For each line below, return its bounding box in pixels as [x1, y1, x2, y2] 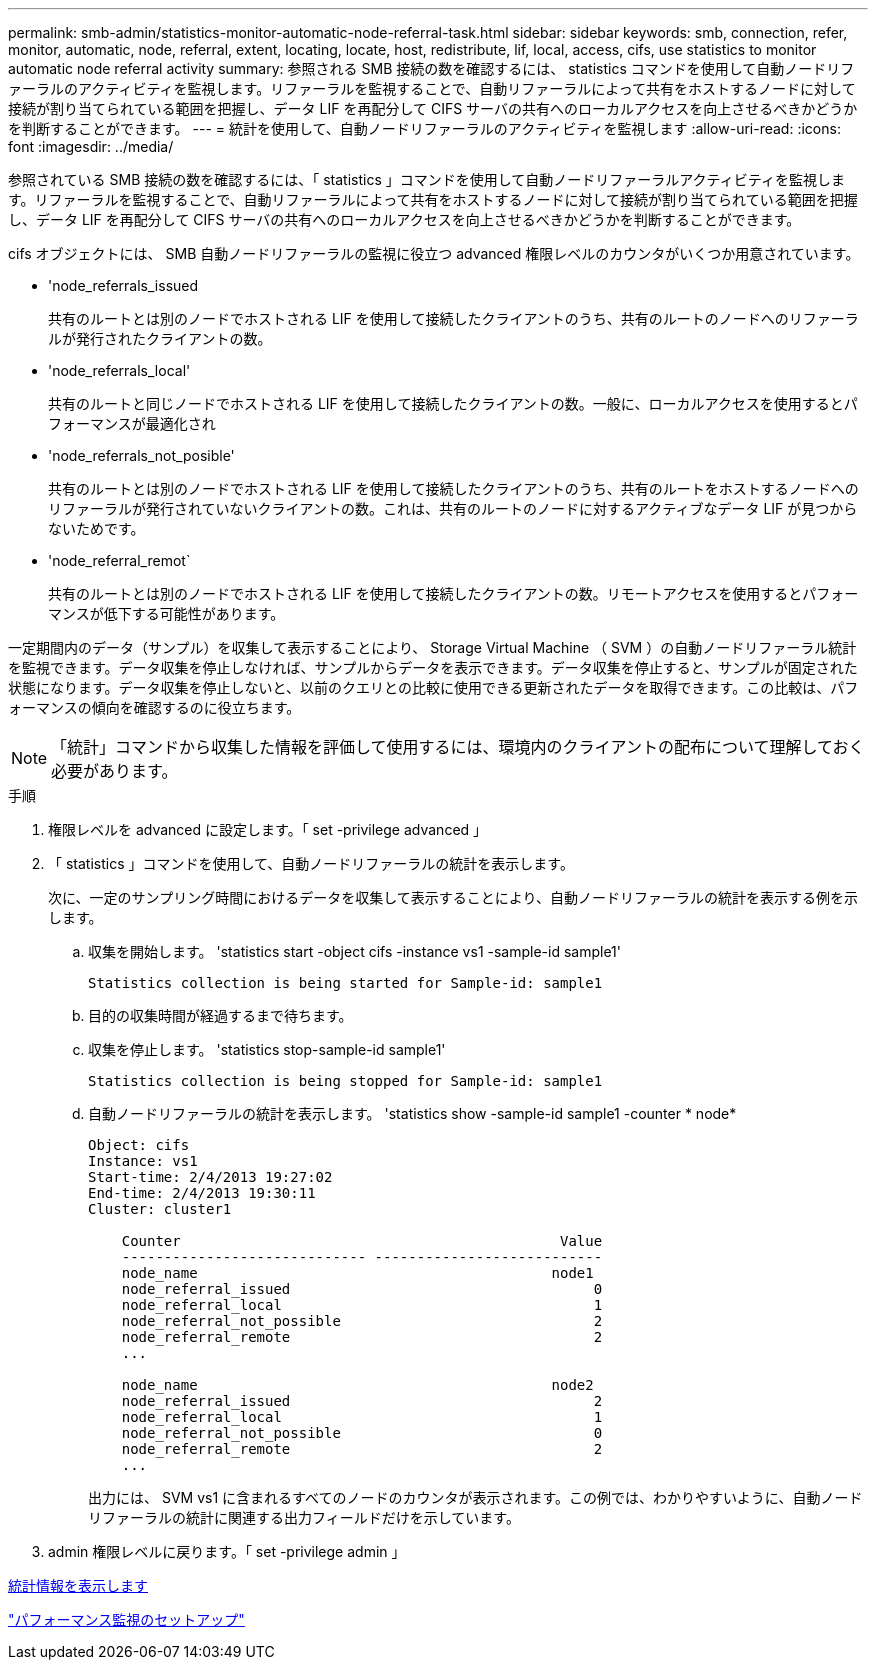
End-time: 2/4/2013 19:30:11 [88, 1185, 316, 1201]
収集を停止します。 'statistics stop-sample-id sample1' [88, 1041, 446, 1058]
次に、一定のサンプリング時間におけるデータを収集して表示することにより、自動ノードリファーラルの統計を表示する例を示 [48, 889, 858, 906]
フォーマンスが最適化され [48, 415, 216, 432]
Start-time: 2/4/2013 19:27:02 [88, 1169, 333, 1185]
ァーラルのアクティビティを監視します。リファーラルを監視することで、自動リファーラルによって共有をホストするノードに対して [8, 80, 856, 97]
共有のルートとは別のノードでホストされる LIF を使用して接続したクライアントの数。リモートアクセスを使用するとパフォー [48, 585, 859, 602]
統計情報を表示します [8, 1577, 148, 1594]
